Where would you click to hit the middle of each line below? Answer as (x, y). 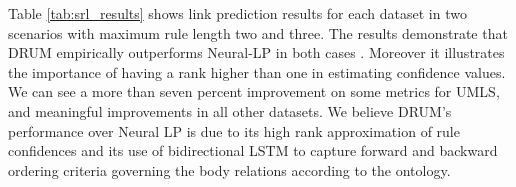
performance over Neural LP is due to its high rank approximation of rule (234, 130)
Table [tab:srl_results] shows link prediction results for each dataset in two (237, 13)
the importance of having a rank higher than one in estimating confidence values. (257, 71)
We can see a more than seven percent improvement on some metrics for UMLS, (254, 91)
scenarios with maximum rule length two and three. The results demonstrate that (258, 32)
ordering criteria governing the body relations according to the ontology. (229, 169)
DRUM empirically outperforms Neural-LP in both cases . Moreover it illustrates (256, 52)
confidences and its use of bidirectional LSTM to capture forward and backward (253, 150)
